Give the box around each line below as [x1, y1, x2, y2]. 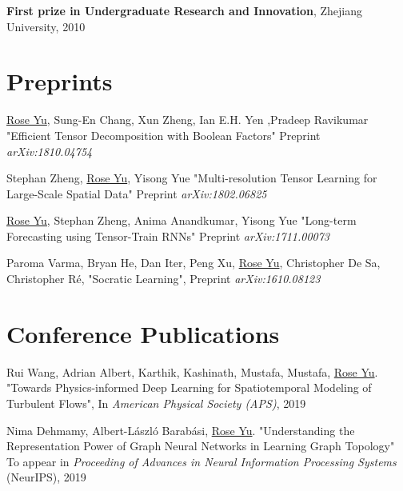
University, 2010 [6, 18, 86, 34]
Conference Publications [6, 317, 280, 349]
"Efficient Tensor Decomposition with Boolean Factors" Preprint [6, 126, 321, 143]
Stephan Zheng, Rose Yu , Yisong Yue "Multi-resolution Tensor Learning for [6, 170, 377, 186]
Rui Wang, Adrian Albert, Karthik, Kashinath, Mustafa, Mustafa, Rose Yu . [6, 363, 378, 380]
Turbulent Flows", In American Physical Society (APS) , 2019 [6, 394, 306, 411]
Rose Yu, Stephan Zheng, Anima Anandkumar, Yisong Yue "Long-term [6, 212, 357, 229]
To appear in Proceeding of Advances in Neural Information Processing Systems [6, 453, 397, 469]
